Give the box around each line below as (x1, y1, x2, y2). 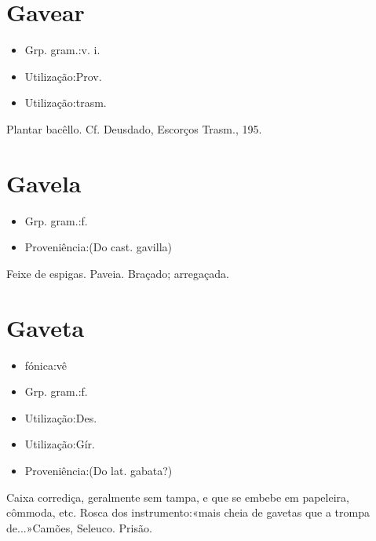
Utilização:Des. (24, 409, 97, 426)
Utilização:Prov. (24, 68, 102, 84)
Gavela (6, 166, 82, 199)
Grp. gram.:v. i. (24, 42, 100, 58)
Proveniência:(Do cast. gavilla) (24, 239, 172, 255)
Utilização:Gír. (24, 436, 96, 452)
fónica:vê (24, 356, 68, 373)
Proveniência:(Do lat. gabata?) (24, 462, 173, 478)
